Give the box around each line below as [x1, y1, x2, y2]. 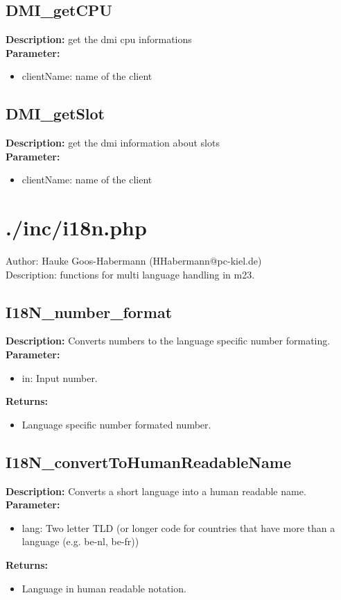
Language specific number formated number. [21, 417, 211, 431]
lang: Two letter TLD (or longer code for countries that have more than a [21, 520, 335, 535]
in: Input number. [21, 370, 98, 385]
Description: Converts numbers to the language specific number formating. [6, 333, 331, 348]
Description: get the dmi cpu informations [6, 32, 192, 47]
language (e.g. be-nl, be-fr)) [21, 534, 139, 549]
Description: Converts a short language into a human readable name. [6, 483, 306, 498]
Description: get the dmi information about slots [6, 135, 220, 150]
